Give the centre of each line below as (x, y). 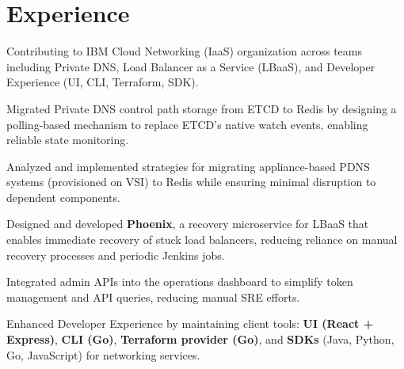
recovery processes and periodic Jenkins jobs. (116, 255)
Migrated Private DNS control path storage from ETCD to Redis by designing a (202, 108)
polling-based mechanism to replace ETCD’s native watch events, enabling (187, 124)
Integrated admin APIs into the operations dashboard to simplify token (180, 282)
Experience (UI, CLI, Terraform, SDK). (103, 82)
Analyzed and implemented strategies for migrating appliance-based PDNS (188, 166)
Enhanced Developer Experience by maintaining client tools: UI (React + (190, 323)
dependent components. (63, 197)
